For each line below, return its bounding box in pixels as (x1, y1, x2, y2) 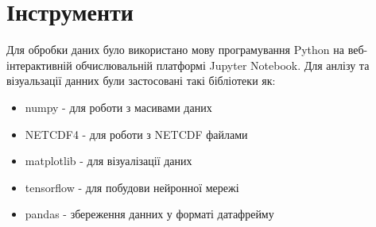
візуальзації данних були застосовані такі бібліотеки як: (6, 72, 276, 89)
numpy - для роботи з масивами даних (25, 98, 212, 115)
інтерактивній (6, 56, 72, 73)
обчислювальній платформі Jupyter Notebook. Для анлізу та (76, 56, 370, 73)
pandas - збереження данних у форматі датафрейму (25, 206, 274, 222)
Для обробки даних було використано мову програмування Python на (6, 41, 344, 58)
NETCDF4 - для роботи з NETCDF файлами (25, 125, 248, 142)
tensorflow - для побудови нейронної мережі (25, 179, 239, 195)
